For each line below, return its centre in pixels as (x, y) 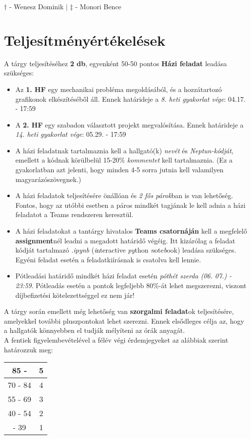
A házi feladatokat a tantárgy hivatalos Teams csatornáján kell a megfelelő (131, 231)
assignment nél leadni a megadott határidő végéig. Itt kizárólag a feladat (125, 240)
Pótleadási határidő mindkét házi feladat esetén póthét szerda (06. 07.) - (124, 276)
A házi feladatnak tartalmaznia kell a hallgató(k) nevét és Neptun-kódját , (124, 150)
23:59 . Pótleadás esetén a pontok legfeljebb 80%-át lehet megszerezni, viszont (131, 285)
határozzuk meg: (29, 349)
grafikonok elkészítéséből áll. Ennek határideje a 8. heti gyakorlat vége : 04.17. (130, 99)
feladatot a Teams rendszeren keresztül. (74, 214)
